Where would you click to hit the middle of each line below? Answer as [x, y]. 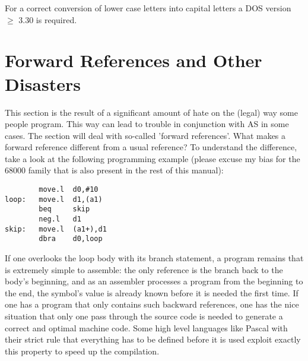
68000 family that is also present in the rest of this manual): [114, 170]
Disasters [43, 83]
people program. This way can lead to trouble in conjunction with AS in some [147, 124]
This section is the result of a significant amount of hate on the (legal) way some [151, 112]
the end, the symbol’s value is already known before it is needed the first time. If [152, 292]
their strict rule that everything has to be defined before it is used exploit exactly [153, 339]
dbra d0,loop [71, 239]
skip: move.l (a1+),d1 [56, 229]
